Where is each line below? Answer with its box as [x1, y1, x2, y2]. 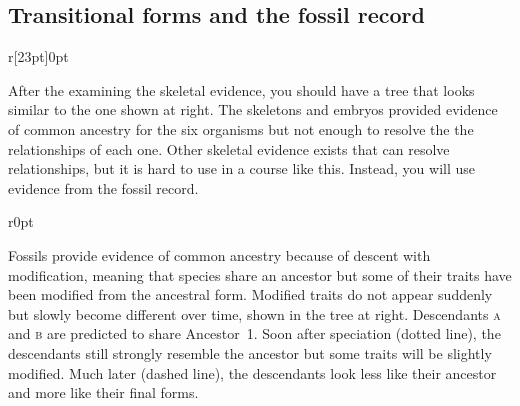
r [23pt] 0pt [8, 46, 69, 67]
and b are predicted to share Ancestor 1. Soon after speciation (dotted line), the [8, 323, 501, 344]
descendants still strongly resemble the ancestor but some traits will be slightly [8, 342, 492, 363]
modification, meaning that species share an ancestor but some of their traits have [8, 264, 512, 285]
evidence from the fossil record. [8, 177, 199, 198]
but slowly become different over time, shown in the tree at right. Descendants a [8, 303, 501, 324]
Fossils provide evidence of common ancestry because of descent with [8, 244, 431, 265]
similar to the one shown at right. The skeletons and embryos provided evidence [8, 99, 498, 120]
